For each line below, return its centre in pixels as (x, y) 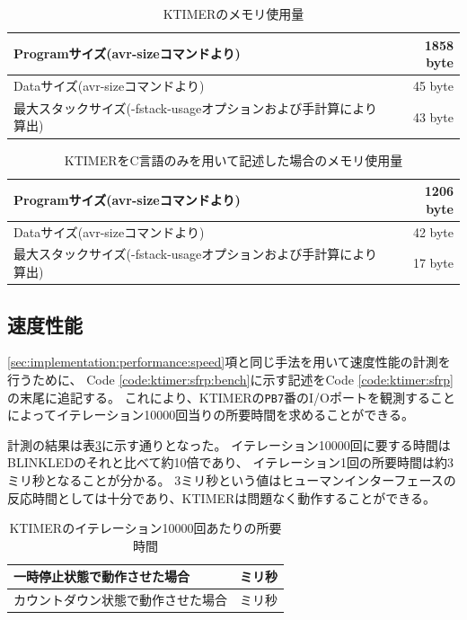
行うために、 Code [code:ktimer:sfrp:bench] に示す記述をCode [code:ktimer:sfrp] (230, 379)
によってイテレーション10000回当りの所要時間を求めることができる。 (211, 415)
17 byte (433, 263)
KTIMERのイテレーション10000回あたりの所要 (145, 528)
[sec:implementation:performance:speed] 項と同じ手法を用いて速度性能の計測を (229, 362)
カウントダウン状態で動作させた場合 (120, 600)
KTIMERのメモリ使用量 (233, 13)
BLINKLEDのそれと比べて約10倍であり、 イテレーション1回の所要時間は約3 (230, 462)
